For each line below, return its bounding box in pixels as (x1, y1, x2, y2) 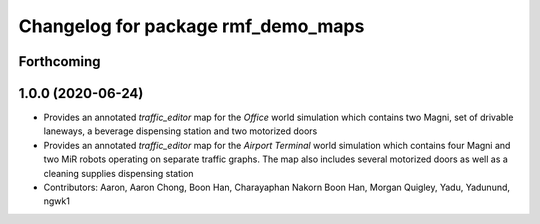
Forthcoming (18, 53, 101, 70)
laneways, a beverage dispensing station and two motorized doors (43, 125, 318, 137)
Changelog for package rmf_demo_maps (18, 15, 365, 37)
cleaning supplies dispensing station (43, 167, 194, 179)
